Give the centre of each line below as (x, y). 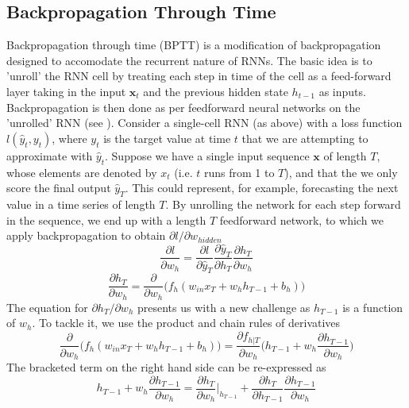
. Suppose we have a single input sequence (207, 155)
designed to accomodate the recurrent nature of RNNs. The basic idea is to (189, 60)
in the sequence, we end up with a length (106, 219)
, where (69, 138)
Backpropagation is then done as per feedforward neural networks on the (183, 107)
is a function (373, 307)
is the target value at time (167, 138)
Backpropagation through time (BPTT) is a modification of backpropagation (194, 45)
